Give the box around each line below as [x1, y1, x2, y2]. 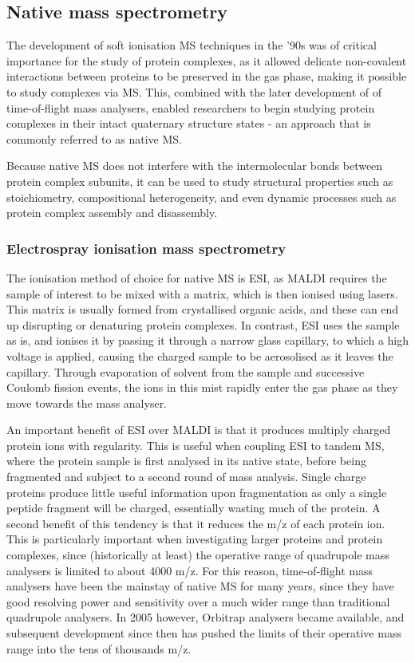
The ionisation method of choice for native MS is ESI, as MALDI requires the [6, 269, 387, 286]
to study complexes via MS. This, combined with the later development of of [6, 83, 382, 100]
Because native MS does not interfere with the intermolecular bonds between [6, 157, 383, 174]
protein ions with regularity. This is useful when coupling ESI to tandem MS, [6, 436, 385, 453]
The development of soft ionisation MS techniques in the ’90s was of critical [6, 37, 377, 53]
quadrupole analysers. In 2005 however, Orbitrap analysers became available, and [6, 609, 405, 626]
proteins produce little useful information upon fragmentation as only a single [6, 483, 387, 500]
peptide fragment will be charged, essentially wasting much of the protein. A [6, 499, 381, 516]
